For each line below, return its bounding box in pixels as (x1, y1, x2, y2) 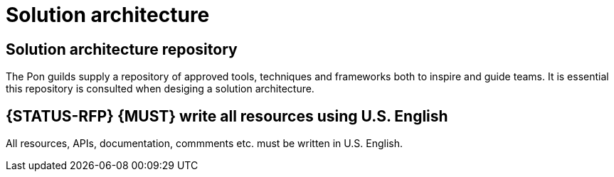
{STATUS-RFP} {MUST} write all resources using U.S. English (6, 107, 448, 125)
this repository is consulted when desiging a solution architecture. (6, 82, 314, 95)
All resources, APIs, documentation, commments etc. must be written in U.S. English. (6, 137, 403, 150)
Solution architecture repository (6, 40, 238, 58)
